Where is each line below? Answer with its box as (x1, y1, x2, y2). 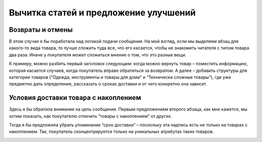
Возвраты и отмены (9, 26, 73, 34)
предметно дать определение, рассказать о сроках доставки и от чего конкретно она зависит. (9, 81, 207, 87)
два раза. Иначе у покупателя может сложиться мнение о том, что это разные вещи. (9, 52, 187, 57)
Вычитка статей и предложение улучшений (9, 7, 196, 18)
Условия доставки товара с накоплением (9, 94, 142, 102)
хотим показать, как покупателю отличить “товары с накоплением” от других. (9, 113, 172, 119)
